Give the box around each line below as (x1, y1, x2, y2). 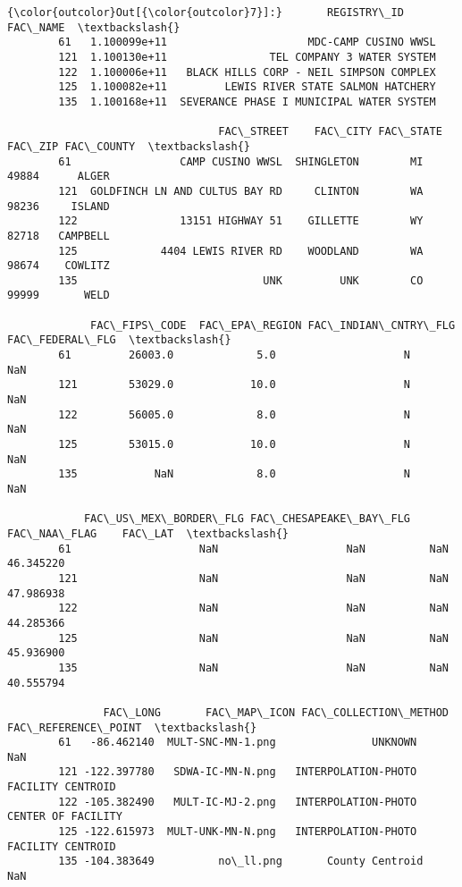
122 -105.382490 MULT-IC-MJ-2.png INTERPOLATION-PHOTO (58, 795, 417, 808)
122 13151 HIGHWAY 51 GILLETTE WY (58, 215, 424, 228)
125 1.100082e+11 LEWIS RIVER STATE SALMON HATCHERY (58, 80, 436, 94)
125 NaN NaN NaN (58, 631, 449, 645)
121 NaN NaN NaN (58, 571, 449, 585)
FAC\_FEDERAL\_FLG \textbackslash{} (7, 334, 231, 347)
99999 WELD (7, 289, 110, 302)
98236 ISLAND (7, 199, 110, 213)
